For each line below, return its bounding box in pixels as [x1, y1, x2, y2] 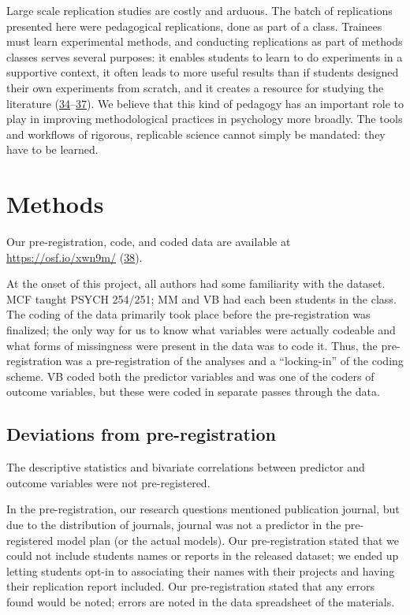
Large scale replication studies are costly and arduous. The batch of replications [6, 2, 393, 18]
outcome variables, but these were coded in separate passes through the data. [6, 383, 380, 400]
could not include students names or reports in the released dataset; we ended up [6, 547, 399, 564]
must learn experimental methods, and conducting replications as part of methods [6, 33, 403, 50]
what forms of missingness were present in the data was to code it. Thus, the [6, 337, 378, 353]
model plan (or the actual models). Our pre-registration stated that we [56, 531, 399, 548]
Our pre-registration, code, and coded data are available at [6, 233, 291, 250]
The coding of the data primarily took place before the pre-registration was [6, 306, 371, 322]
